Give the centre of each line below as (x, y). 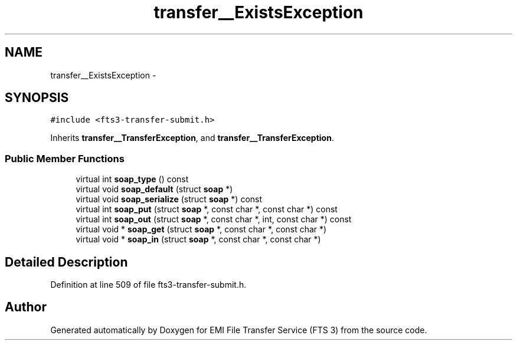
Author (26, 307)
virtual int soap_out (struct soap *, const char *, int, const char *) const (214, 219)
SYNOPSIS (37, 98)
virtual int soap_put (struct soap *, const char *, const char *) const (207, 209)
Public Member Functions (65, 158)
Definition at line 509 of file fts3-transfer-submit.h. (148, 285)
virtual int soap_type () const (132, 179)
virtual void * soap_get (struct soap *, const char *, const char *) (201, 229)
